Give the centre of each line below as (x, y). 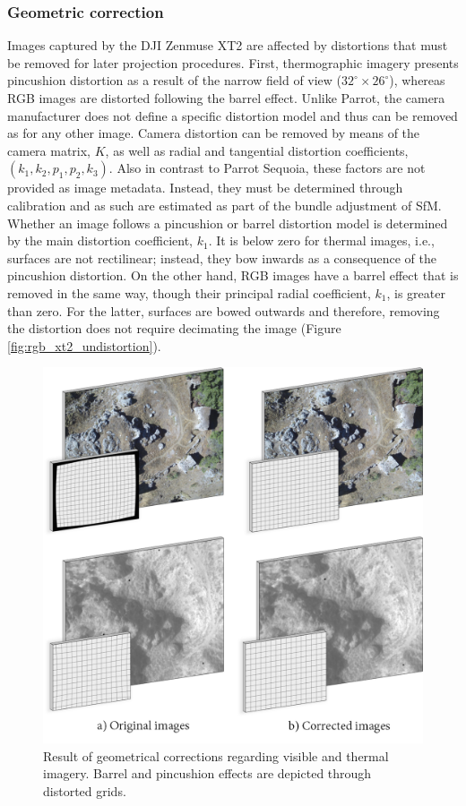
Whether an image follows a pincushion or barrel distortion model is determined (228, 223)
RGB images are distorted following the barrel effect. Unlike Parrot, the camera (226, 98)
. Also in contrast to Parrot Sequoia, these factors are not (267, 168)
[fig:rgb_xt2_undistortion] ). (84, 345)
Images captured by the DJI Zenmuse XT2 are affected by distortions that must (228, 45)
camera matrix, (49, 150)
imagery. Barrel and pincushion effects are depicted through (207, 773)
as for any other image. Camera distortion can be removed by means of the (214, 133)
